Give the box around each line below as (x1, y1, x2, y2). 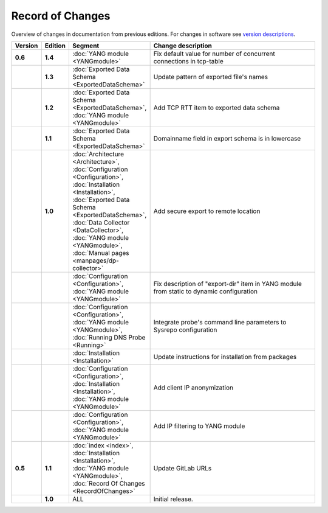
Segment (72, 41, 100, 50)
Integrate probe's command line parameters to (153, 318, 287, 326)
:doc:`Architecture (72, 150, 125, 158)
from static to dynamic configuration (153, 287, 258, 295)
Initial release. (153, 495, 194, 503)
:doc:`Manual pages (72, 248, 130, 257)
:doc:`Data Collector (72, 218, 130, 226)
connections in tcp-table (153, 57, 224, 65)
